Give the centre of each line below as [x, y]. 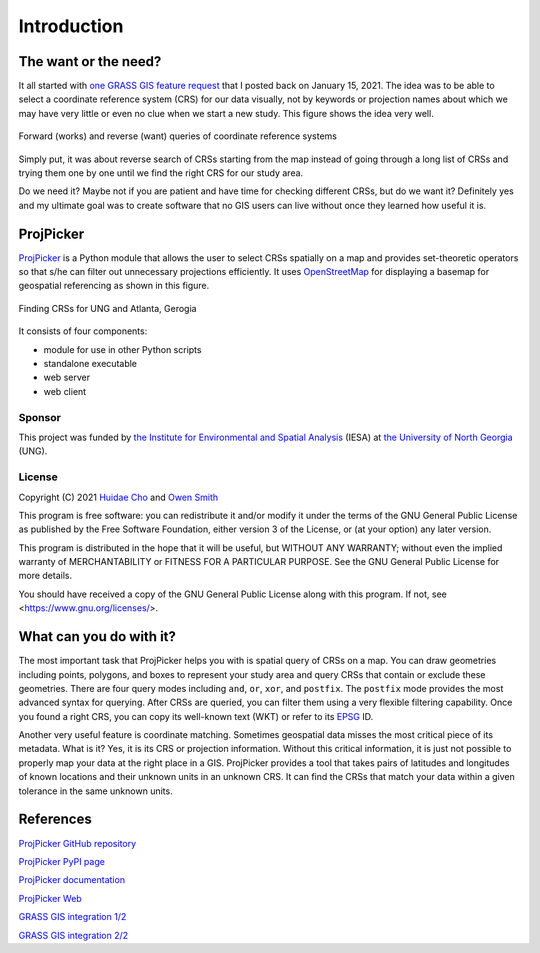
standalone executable [90, 364]
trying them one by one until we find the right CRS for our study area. [161, 173]
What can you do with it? [97, 636]
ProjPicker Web [50, 898]
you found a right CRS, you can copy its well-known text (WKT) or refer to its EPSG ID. [196, 716]
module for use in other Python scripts [122, 349]
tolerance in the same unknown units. [96, 791]
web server [66, 377]
